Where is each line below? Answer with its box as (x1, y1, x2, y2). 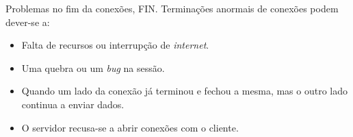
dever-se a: (5, 14, 50, 29)
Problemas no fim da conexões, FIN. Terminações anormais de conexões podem (5, 1, 339, 15)
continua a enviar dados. (21, 97, 125, 111)
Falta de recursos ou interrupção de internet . (21, 38, 209, 52)
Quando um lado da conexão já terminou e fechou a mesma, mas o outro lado (21, 84, 348, 98)
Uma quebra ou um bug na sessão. (21, 60, 165, 75)
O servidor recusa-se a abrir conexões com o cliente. (21, 120, 239, 134)
